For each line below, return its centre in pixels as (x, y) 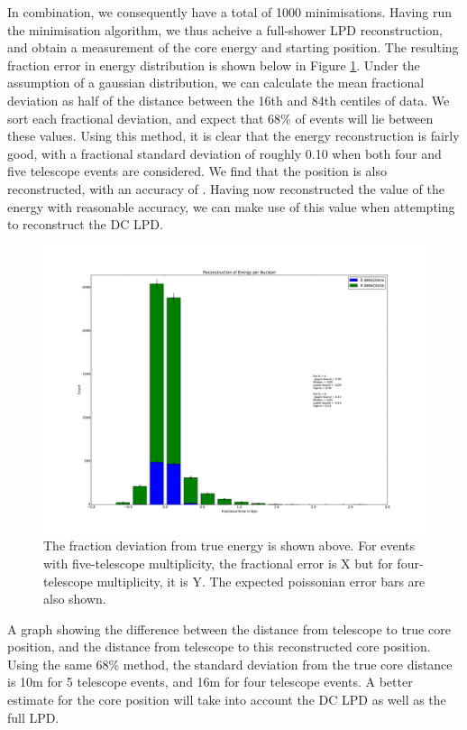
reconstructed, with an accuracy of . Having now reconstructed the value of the (226, 188)
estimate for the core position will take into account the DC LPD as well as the (227, 700)
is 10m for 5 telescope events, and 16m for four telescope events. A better (210, 682)
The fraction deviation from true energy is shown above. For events (229, 545)
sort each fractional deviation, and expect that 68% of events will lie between (220, 118)
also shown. (75, 599)
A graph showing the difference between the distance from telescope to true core (229, 628)
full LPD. (33, 717)
